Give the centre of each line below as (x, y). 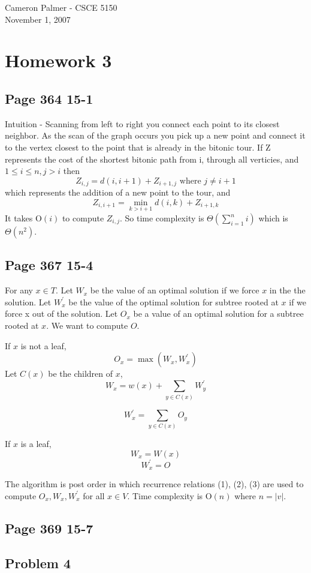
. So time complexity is (162, 218)
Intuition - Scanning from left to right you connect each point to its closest (142, 123)
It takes (19, 218)
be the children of (81, 373)
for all (94, 495)
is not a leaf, (43, 345)
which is (273, 218)
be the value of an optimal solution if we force (175, 290)
